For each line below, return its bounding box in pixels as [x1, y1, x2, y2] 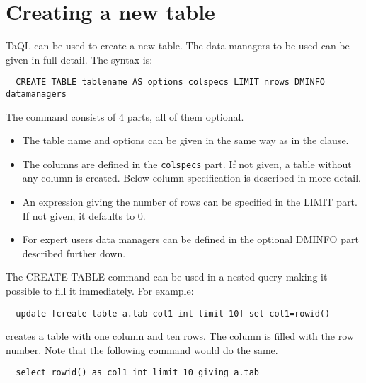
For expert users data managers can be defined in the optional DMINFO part [22, 232, 359, 247]
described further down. [22, 245, 126, 260]
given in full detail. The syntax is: [6, 52, 153, 66]
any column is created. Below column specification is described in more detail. [22, 170, 361, 185]
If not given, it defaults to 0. [22, 208, 146, 223]
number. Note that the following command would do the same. [6, 342, 278, 357]
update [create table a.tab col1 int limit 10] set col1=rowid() [16, 308, 331, 319]
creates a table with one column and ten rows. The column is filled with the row [6, 329, 354, 343]
